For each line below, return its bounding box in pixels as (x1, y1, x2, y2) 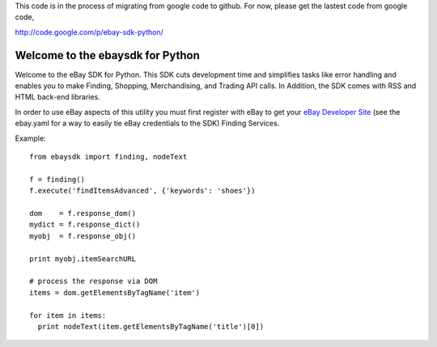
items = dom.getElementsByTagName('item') (29, 288, 201, 297)
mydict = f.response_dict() (29, 220, 141, 230)
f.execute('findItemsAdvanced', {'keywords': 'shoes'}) (29, 186, 256, 196)
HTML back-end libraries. (15, 92, 100, 102)
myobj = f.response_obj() (29, 231, 137, 240)
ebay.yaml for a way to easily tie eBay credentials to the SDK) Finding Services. (15, 118, 280, 129)
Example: (15, 133, 46, 143)
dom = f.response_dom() (29, 209, 137, 218)
